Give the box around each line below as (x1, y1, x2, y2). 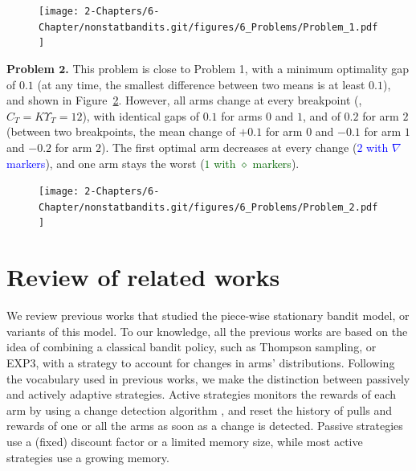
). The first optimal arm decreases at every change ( (100, 138, 357, 155)
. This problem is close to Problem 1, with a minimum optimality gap (65, 59, 410, 76)
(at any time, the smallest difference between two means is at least (37, 76, 365, 92)
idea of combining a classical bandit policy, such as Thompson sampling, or (6, 338, 377, 355)
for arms (221, 107, 263, 124)
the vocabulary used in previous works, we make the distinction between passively (6, 370, 410, 387)
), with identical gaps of (82, 107, 199, 124)
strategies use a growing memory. (6, 448, 169, 465)
